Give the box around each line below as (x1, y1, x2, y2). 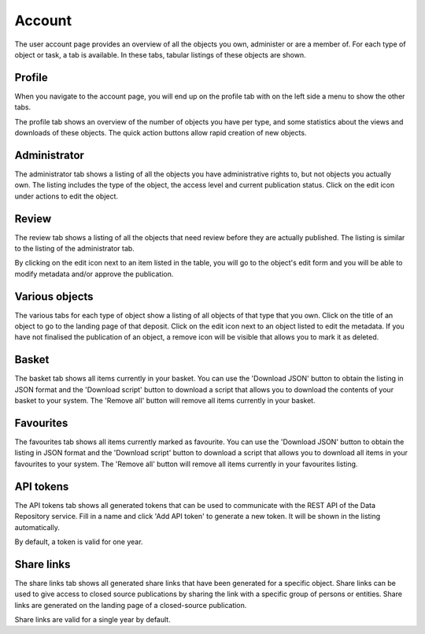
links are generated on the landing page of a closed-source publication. (14, 600, 247, 610)
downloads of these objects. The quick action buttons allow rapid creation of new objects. (14, 128, 307, 138)
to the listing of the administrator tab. (14, 244, 135, 253)
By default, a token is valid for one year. (14, 536, 143, 547)
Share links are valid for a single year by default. (14, 615, 171, 624)
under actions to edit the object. (14, 191, 118, 201)
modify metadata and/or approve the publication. (14, 269, 174, 279)
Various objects (14, 290, 94, 303)
